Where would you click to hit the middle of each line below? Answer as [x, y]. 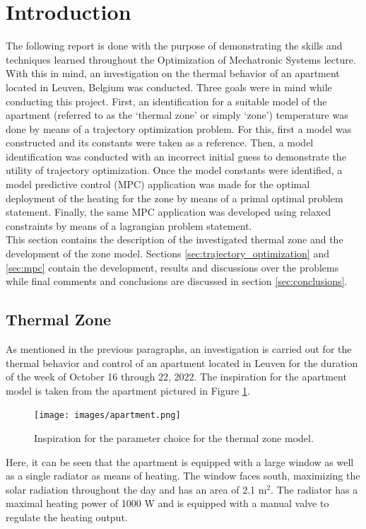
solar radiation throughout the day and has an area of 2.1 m [136, 489]
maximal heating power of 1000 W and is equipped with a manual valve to [167, 503]
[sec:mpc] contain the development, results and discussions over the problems [172, 267]
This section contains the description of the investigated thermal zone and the [175, 239]
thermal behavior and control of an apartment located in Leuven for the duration [182, 362]
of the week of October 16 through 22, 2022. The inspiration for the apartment [176, 377]
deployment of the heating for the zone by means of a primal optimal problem [175, 198]
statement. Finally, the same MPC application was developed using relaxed [169, 212]
